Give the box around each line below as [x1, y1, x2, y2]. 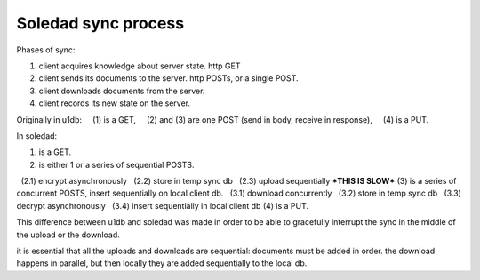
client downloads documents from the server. [38, 85, 205, 96]
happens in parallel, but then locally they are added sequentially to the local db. [16, 258, 308, 268]
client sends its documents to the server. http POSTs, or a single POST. [38, 73, 299, 84]
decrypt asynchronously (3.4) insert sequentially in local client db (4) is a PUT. [16, 200, 309, 211]
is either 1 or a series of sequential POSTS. [38, 159, 195, 170]
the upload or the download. [16, 229, 120, 240]
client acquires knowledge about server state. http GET [38, 60, 241, 71]
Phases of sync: [16, 44, 76, 55]
